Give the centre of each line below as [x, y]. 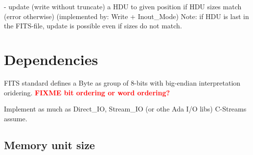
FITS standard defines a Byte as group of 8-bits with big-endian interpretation [122, 82]
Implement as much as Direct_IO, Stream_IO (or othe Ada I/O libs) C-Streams [125, 109]
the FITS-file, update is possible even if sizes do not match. [93, 26]
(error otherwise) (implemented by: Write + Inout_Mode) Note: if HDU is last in [126, 16]
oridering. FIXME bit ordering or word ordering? [87, 92]
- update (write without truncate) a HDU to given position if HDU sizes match [123, 6]
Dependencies [51, 59]
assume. [16, 118]
